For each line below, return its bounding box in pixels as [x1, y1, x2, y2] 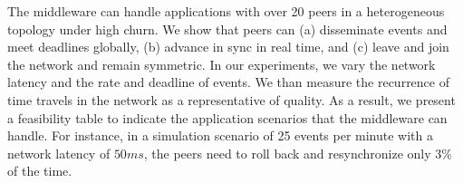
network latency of [7, 143, 111, 162]
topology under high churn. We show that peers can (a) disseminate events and [7, 19, 448, 38]
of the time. [7, 161, 72, 180]
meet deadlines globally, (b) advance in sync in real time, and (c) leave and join [7, 37, 449, 56]
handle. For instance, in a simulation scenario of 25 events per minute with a [7, 126, 434, 145]
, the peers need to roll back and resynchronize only [143, 143, 431, 162]
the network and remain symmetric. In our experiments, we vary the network [7, 54, 436, 73]
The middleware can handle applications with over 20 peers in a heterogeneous [7, 2, 445, 20]
